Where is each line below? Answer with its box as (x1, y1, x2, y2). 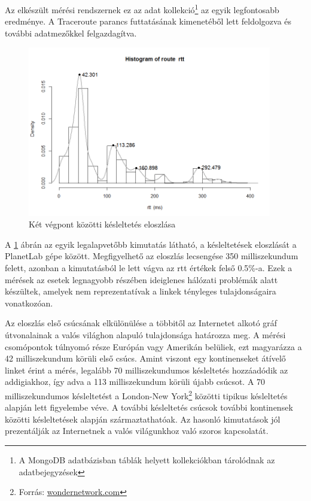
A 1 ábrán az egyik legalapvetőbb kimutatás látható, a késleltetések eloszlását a (5, 238, 297, 250)
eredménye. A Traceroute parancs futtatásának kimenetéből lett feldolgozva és (5, 15, 292, 28)
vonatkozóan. (5, 296, 53, 309)
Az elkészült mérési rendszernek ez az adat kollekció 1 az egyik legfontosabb (5, 2, 279, 16)
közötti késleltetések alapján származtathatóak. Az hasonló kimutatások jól (5, 412, 280, 425)
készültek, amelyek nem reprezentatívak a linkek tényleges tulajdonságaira (5, 285, 276, 297)
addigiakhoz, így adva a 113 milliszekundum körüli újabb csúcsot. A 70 (5, 375, 266, 388)
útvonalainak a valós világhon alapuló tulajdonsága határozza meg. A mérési (5, 328, 286, 341)
